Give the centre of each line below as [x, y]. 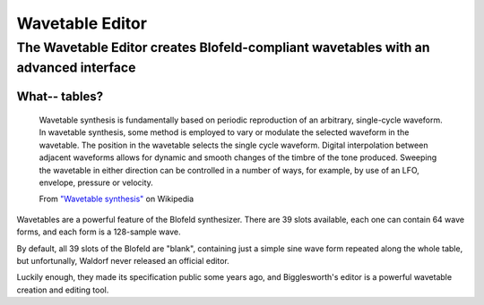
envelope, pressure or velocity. [96, 182]
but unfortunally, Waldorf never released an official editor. [123, 260]
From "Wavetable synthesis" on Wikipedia [117, 199]
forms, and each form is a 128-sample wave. [99, 232]
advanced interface [76, 68]
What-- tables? [60, 97]
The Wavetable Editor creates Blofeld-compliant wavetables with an [223, 47]
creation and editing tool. [63, 290]
